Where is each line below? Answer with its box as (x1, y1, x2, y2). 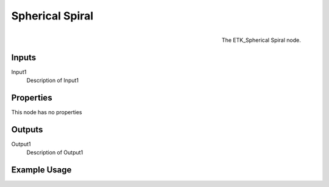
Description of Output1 (26, 149, 83, 156)
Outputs (11, 124, 43, 135)
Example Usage (11, 165, 72, 175)
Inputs (11, 52, 37, 63)
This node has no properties (11, 108, 82, 115)
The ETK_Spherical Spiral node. (221, 36, 301, 44)
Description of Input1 (26, 76, 79, 84)
